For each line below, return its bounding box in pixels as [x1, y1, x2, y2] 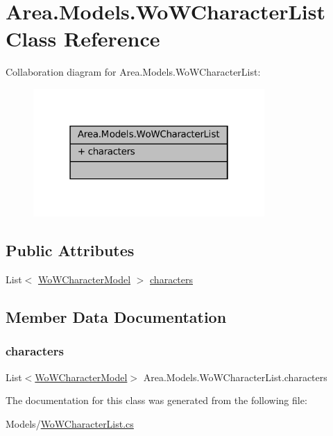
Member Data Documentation [6, 305, 227, 327]
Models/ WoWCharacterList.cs [6, 416, 134, 430]
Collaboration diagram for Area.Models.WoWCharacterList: [6, 65, 261, 79]
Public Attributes [6, 240, 135, 261]
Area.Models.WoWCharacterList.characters [143, 369, 327, 384]
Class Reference [6, 24, 160, 53]
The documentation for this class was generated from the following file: [6, 393, 307, 408]
